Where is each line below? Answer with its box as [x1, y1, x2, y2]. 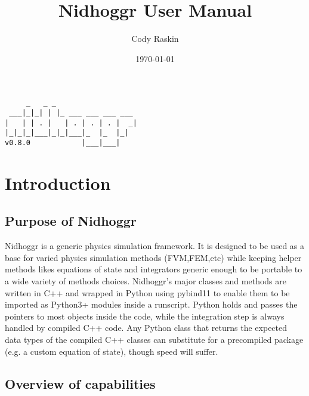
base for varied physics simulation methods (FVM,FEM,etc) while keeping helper [5, 251, 302, 263]
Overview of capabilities [5, 374, 156, 392]
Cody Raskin [131, 32, 179, 45]
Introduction [5, 170, 111, 195]
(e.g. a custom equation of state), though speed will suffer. [5, 345, 218, 357]
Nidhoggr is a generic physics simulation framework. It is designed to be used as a [5, 240, 305, 252]
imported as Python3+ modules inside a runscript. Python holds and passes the [5, 298, 298, 311]
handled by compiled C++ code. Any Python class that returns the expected [5, 321, 288, 334]
